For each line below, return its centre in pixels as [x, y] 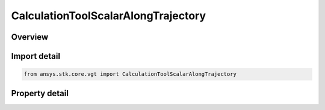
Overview [30, 37]
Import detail [36, 56]
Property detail [40, 93]
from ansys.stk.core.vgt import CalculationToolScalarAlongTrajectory [130, 74]
